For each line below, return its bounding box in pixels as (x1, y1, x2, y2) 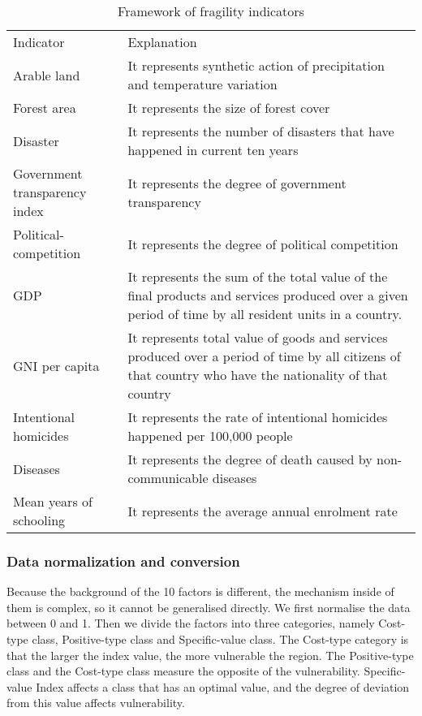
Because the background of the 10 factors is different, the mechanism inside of (6, 583, 394, 600)
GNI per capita (13, 356, 100, 375)
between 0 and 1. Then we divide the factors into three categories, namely (6, 615, 375, 632)
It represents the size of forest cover (127, 98, 330, 117)
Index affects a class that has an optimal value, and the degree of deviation (36, 678, 410, 695)
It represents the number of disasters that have (127, 122, 394, 140)
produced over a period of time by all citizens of (127, 347, 401, 365)
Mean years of (13, 492, 93, 511)
